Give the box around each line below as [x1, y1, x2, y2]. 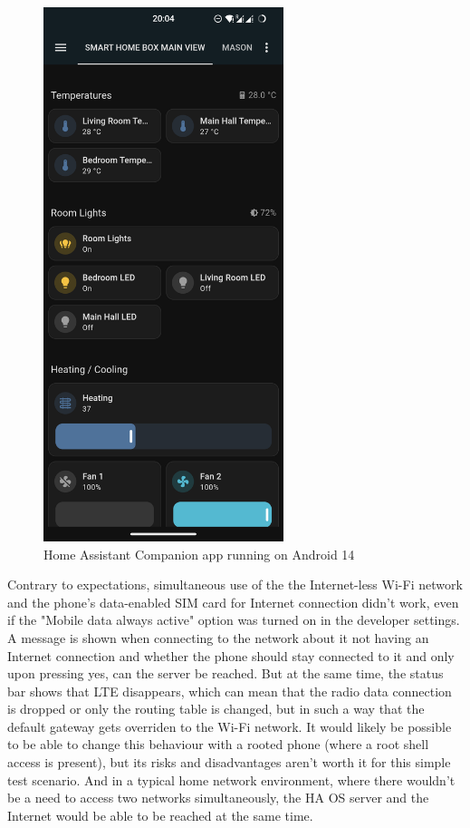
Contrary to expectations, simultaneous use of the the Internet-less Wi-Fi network [7, 575, 463, 594]
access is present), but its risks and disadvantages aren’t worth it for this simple [7, 753, 451, 772]
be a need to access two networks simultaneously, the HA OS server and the [7, 788, 429, 807]
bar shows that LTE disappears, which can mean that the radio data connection [7, 681, 452, 700]
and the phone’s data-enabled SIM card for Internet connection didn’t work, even [7, 592, 459, 611]
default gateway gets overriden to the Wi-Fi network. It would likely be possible [7, 716, 452, 735]
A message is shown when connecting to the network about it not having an [7, 628, 429, 647]
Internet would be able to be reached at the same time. [7, 805, 313, 824]
